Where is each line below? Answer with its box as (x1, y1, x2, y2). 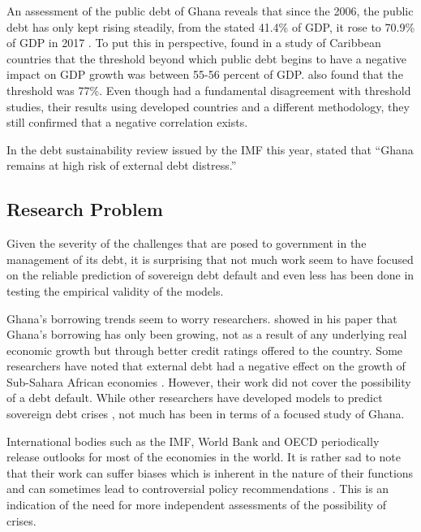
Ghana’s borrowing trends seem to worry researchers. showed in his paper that (6, 309, 397, 327)
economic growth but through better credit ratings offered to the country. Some (6, 341, 403, 358)
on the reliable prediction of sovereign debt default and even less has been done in (6, 266, 415, 283)
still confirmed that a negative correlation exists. (6, 114, 248, 131)
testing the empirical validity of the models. (6, 282, 224, 299)
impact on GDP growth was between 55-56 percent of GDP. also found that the (6, 66, 403, 83)
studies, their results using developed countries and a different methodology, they (6, 97, 410, 115)
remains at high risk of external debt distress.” (6, 157, 237, 174)
